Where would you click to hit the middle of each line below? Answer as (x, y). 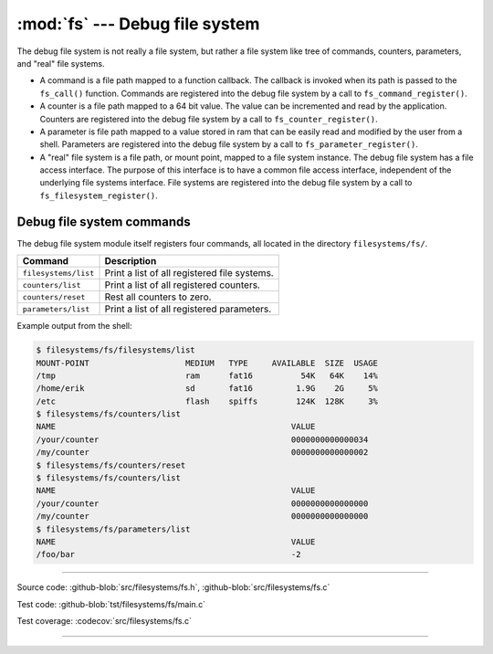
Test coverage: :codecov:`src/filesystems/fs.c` (104, 621)
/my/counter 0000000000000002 (202, 453)
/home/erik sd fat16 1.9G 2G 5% (207, 389)
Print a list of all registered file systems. (189, 273)
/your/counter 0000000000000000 (202, 503)
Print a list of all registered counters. (182, 285)
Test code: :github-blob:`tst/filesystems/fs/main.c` (111, 604)
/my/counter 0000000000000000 (202, 517)
